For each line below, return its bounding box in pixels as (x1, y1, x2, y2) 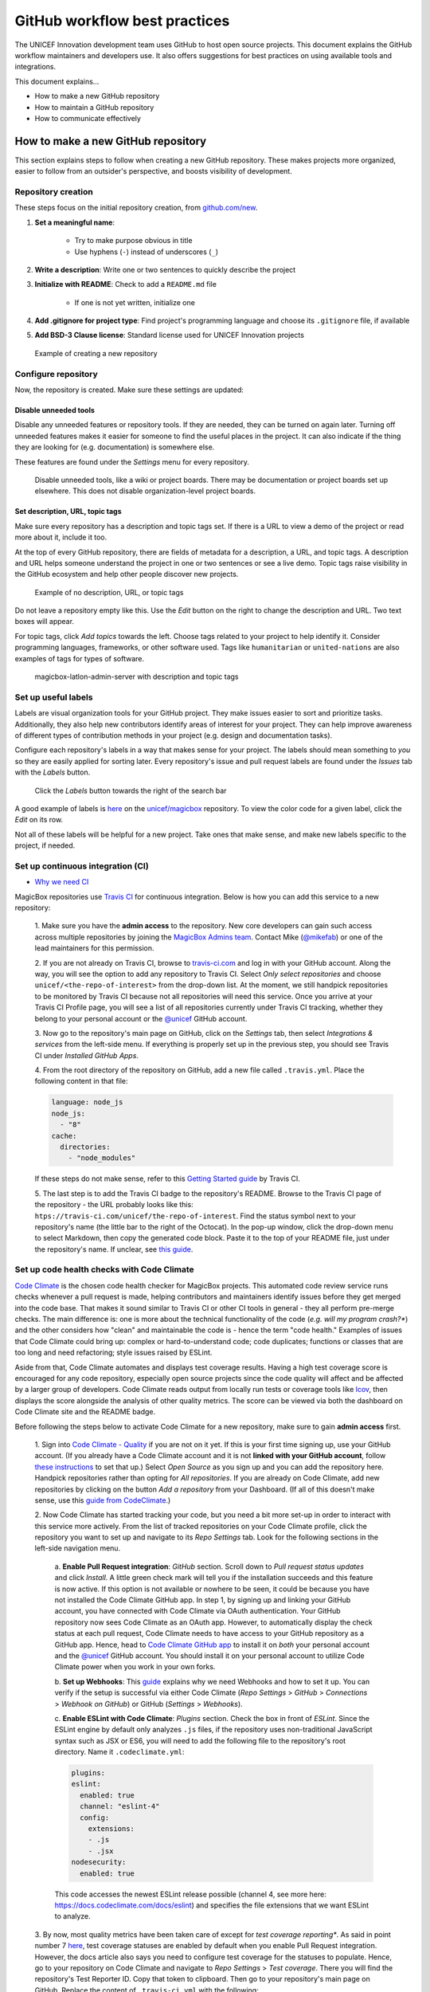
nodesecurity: (71, 1857, 127, 1867)
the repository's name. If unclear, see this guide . (34, 1244, 193, 1254)
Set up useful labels (14, 692, 93, 703)
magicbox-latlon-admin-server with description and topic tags (34, 672, 239, 681)
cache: (51, 1131, 77, 1140)
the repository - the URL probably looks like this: (34, 1200, 194, 1210)
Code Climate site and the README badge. (14, 1407, 156, 1417)
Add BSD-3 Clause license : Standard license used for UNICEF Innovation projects (34, 331, 304, 340)
